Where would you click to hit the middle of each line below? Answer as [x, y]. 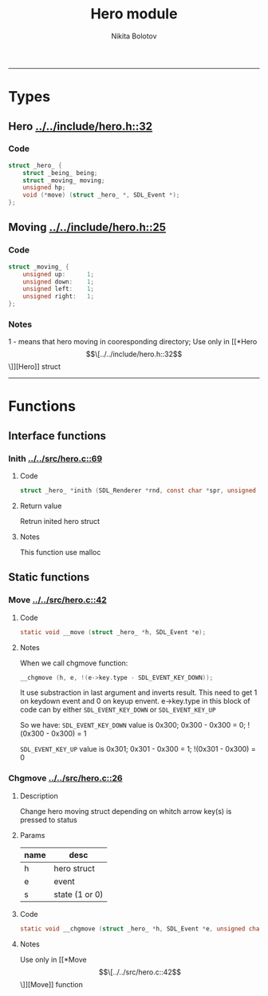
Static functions [49, 577]
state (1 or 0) [79, 894]
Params [32, 835]
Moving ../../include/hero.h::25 [87, 227]
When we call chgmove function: [74, 663]
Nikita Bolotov [134, 36]
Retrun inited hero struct [60, 522]
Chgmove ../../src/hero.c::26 [65, 778]
